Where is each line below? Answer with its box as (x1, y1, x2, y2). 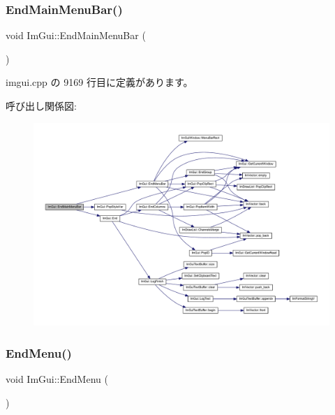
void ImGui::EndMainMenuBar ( (6, 28, 146, 43)
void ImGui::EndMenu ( (6, 372, 108, 386)
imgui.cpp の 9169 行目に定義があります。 (6, 75, 193, 89)
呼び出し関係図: (6, 99, 77, 112)
